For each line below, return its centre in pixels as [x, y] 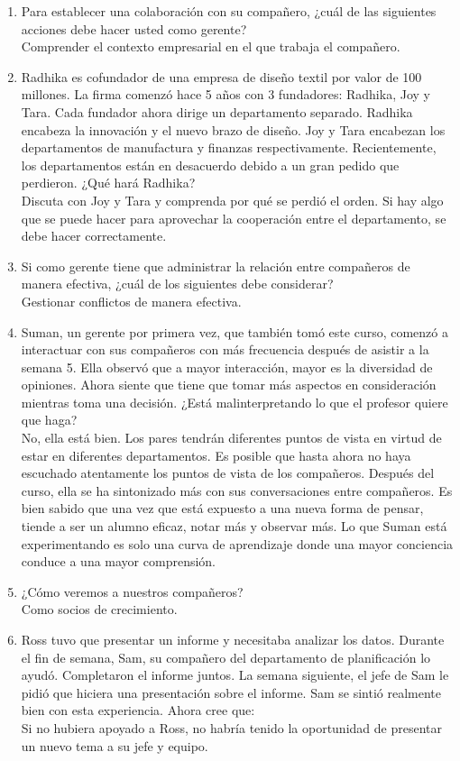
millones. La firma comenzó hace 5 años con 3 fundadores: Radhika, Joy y [225, 94]
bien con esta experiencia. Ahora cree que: [138, 710]
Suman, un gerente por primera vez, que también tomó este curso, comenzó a [235, 331]
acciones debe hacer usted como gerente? [134, 28]
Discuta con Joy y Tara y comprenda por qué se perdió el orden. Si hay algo [232, 200]
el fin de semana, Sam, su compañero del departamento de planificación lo [226, 657]
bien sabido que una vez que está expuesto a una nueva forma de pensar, [222, 508]
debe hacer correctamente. [94, 236]
